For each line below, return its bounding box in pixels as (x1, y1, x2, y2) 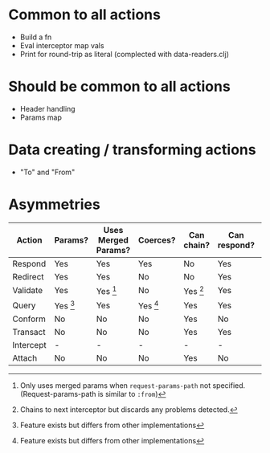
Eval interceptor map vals (19, 40, 104, 50)
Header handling (19, 104, 76, 113)
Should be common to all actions (8, 78, 231, 96)
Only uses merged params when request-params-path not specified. (19, 381, 246, 390)
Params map (19, 112, 63, 122)
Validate (12, 285, 43, 296)
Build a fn (19, 32, 52, 42)
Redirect (12, 271, 44, 282)
